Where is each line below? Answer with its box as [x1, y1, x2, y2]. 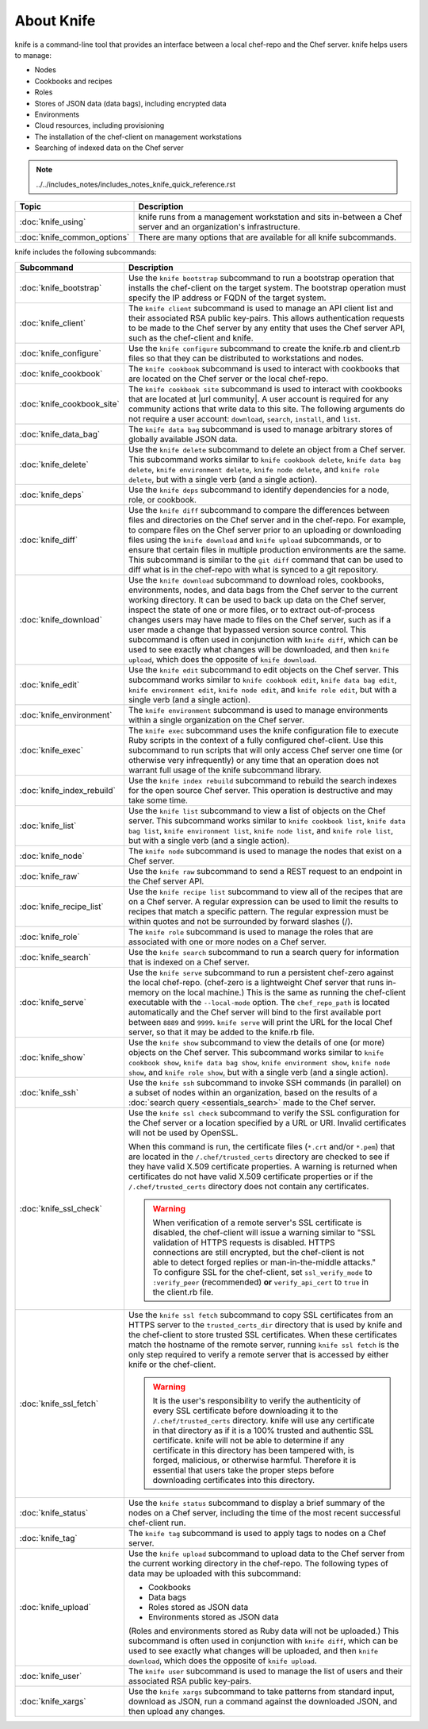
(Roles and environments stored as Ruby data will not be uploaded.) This [128, 1625, 399, 1636]
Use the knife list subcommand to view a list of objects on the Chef [128, 805, 386, 816]
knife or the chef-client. [128, 1358, 216, 1369]
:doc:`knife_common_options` [19, 232, 130, 243]
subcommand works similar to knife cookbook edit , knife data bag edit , [128, 674, 397, 685]
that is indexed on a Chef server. [128, 957, 250, 968]
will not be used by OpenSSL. [128, 1127, 239, 1138]
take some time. [128, 795, 188, 806]
